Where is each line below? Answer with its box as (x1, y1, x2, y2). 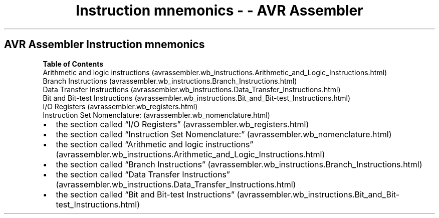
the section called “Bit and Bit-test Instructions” (56, 189, 235, 199)
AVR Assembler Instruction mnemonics (4, 38, 205, 51)
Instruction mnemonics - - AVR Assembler (76, 2, 363, 19)
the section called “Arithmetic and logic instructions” (56, 139, 254, 149)
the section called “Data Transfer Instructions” (56, 169, 230, 179)
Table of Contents (43, 59, 104, 68)
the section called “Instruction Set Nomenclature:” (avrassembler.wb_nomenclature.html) (56, 129, 392, 139)
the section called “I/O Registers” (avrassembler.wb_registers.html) (56, 119, 309, 129)
